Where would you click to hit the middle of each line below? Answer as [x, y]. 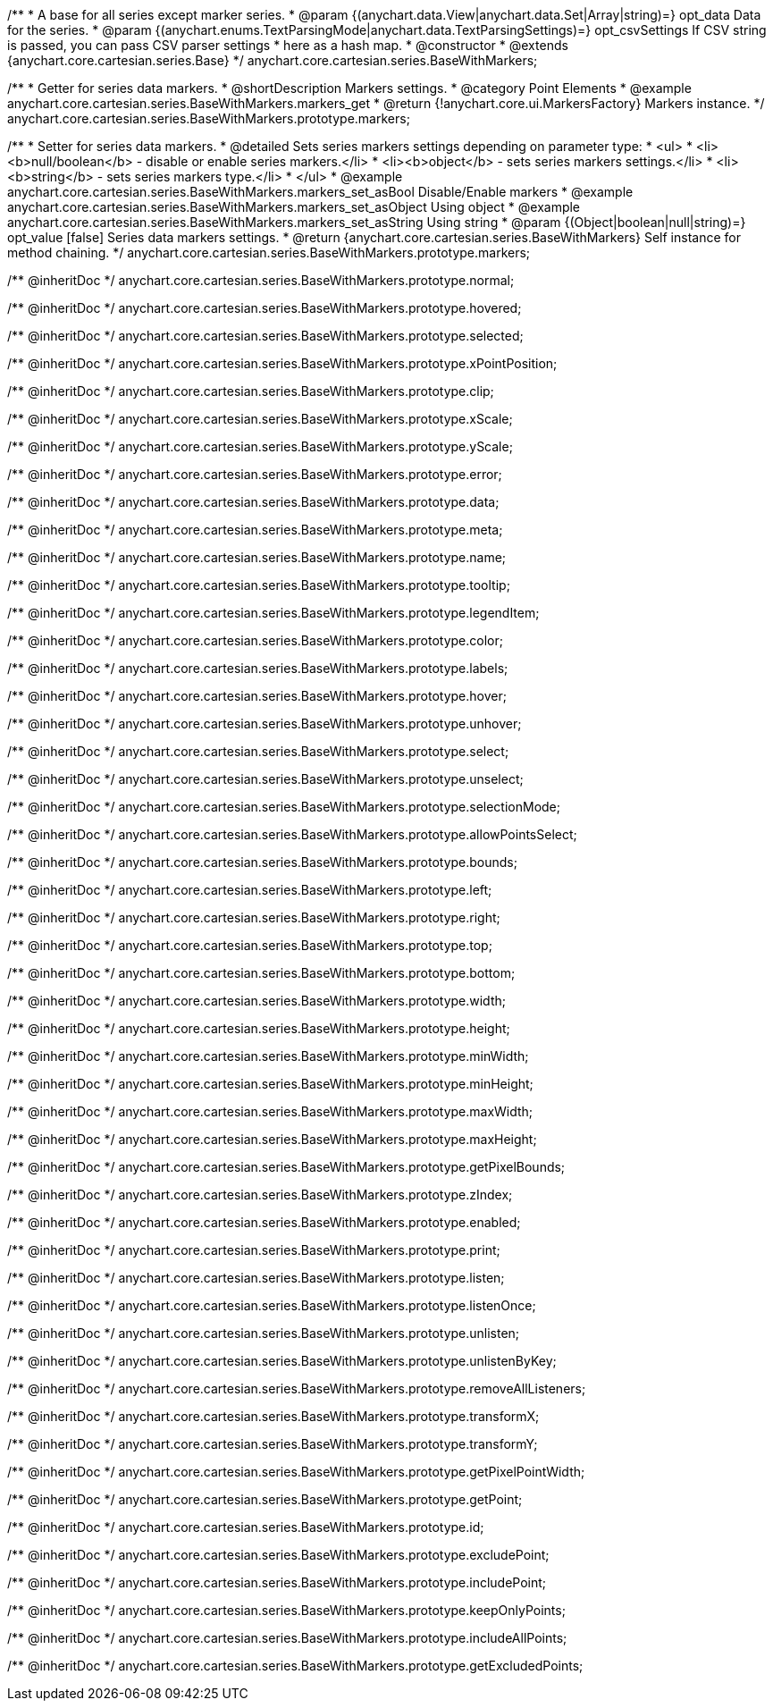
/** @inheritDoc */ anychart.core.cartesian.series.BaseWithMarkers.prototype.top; [250, 945]
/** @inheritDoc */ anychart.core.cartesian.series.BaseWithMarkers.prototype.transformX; [273, 1416]
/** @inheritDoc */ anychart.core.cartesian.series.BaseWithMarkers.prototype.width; [256, 1001]
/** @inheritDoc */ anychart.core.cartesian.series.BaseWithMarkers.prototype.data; [253, 502]
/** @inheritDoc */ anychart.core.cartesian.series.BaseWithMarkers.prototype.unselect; [265, 779]
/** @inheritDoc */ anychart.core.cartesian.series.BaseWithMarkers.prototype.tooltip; [259, 585]
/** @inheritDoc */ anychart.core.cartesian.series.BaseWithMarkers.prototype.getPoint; [265, 1499]
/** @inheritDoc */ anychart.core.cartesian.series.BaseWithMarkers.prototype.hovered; [265, 308]
